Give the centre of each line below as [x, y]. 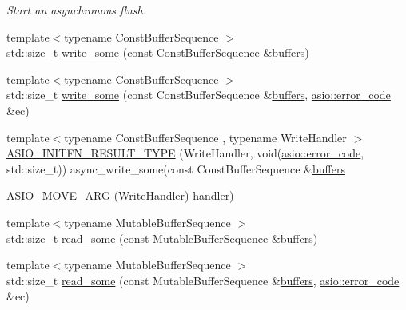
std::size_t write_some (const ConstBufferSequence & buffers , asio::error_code [199, 95]
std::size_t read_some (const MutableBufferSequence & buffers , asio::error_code [203, 280]
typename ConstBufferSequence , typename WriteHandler [205, 137]
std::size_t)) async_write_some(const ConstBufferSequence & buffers [176, 168]
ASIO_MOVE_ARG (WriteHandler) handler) [120, 195]
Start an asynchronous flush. [76, 10]
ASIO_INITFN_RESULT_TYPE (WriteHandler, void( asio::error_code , [185, 153]
